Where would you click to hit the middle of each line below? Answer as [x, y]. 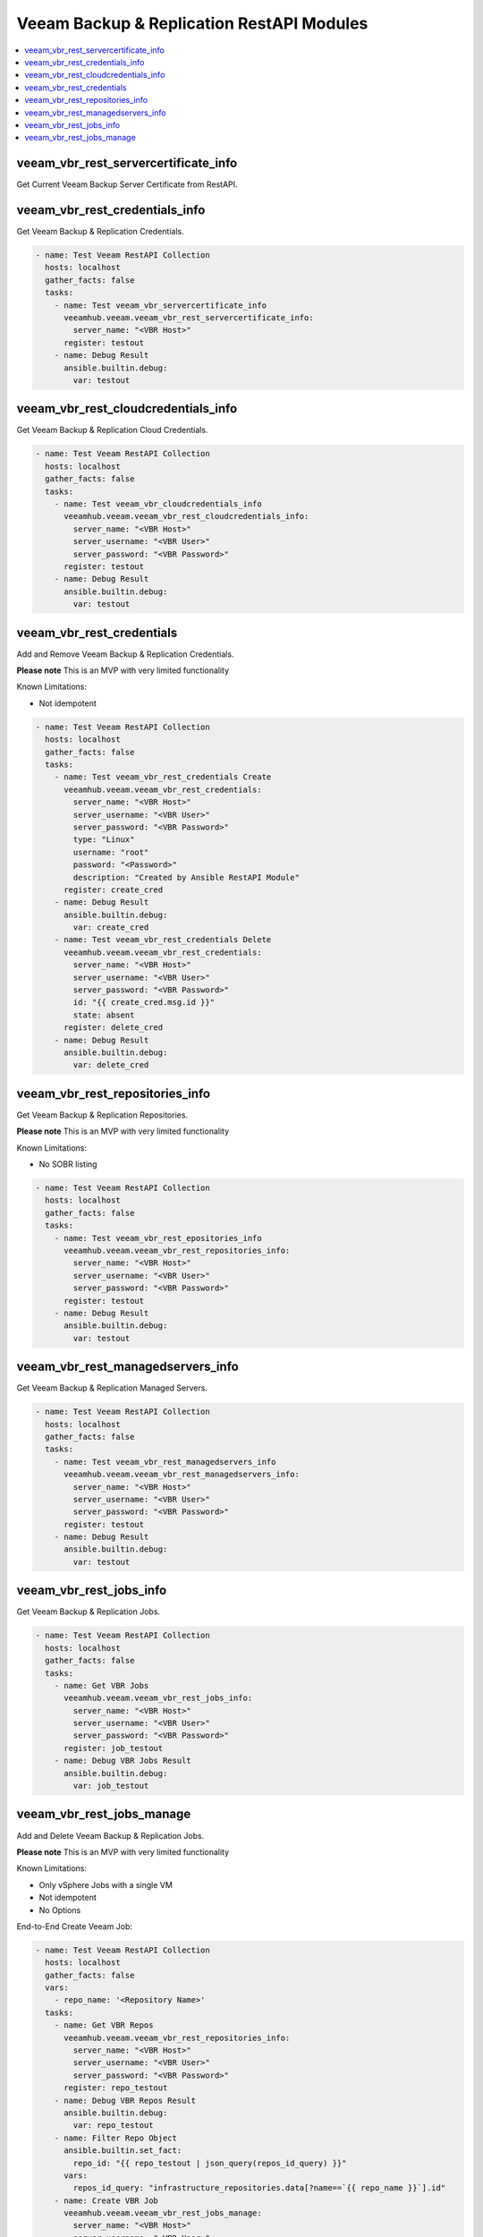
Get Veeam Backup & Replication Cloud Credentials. [112, 430]
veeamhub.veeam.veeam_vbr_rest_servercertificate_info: [189, 318]
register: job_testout [114, 1748]
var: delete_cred [111, 1065]
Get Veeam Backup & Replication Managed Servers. [112, 1388]
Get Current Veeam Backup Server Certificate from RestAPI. [127, 184]
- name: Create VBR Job [106, 2200]
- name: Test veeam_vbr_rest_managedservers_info [165, 1462]
